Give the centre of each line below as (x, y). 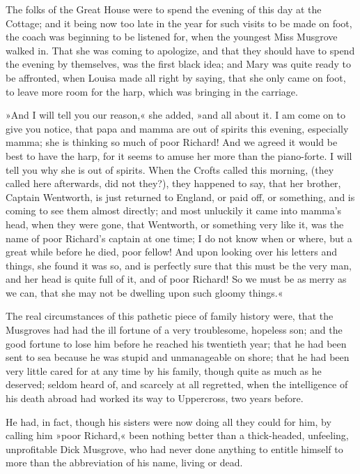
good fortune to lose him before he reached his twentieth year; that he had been (176, 343)
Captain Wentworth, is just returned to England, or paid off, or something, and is (180, 197)
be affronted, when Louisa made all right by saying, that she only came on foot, (176, 77)
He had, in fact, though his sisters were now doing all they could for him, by (169, 421)
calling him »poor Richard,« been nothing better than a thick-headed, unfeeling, (177, 435)
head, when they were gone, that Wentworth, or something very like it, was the (175, 224)
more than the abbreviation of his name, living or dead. (124, 462)
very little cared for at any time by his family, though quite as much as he (164, 370)
